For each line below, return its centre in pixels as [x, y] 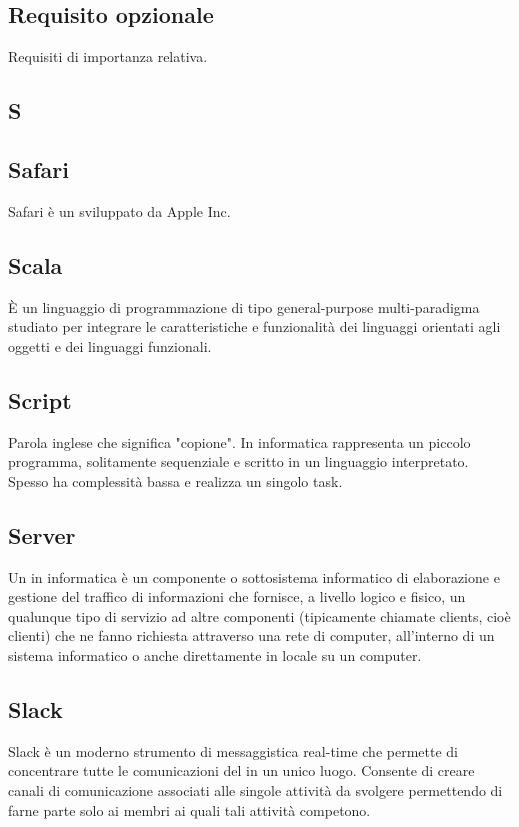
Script [40, 399]
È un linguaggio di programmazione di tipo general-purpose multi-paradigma [244, 306]
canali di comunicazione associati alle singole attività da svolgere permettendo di [255, 789]
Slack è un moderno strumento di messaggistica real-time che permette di [233, 750]
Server [42, 534]
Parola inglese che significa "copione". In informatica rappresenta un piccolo [239, 441]
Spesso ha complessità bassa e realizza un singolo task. [175, 480]
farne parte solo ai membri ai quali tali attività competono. [189, 809]
